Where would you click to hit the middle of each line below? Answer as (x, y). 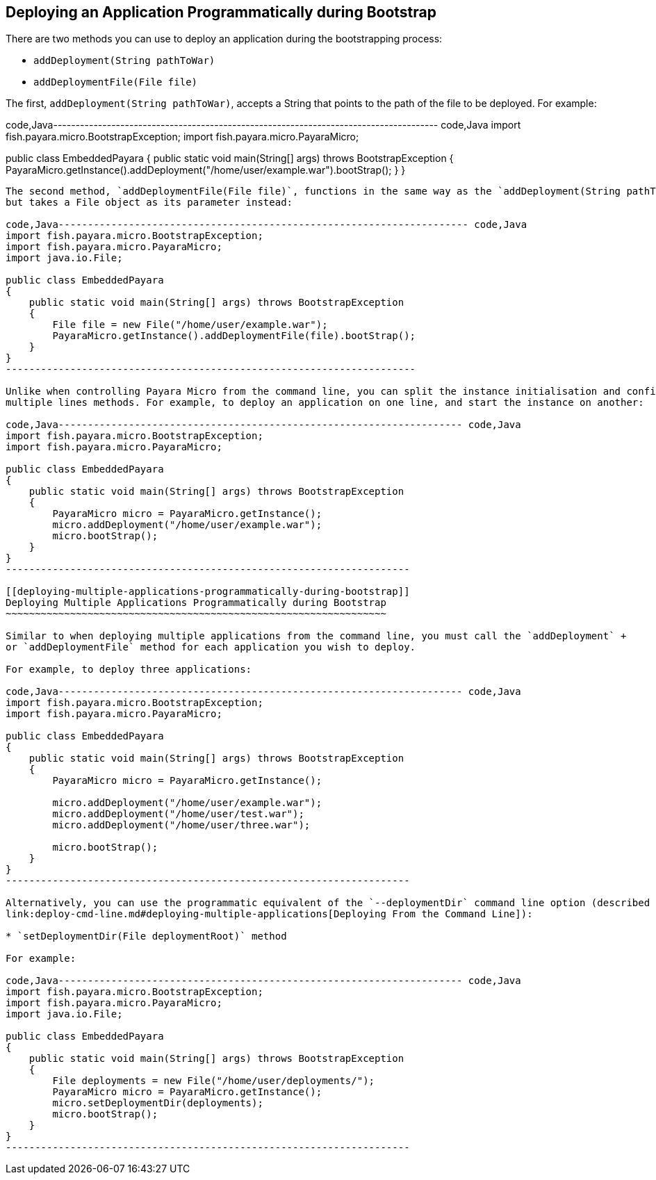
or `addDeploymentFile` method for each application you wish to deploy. (211, 647)
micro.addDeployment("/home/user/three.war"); (181, 825)
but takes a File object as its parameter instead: (149, 203)
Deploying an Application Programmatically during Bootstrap (221, 12)
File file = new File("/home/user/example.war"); (190, 325)
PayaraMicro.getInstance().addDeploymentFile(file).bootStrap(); (234, 336)
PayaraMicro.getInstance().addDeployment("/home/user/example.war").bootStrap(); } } (206, 170)
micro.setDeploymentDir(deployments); (158, 1103)
